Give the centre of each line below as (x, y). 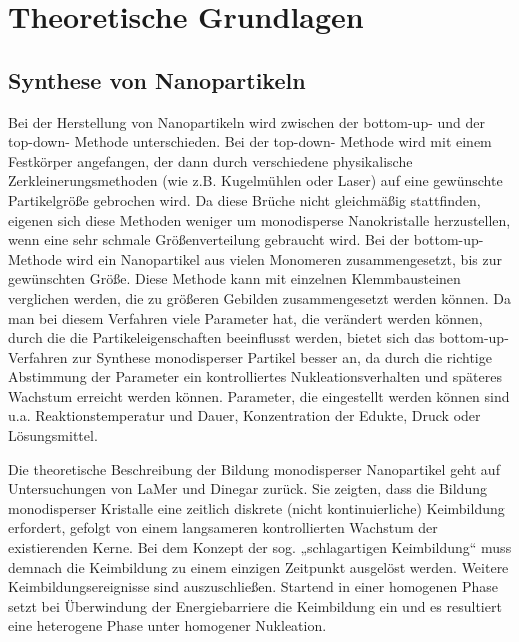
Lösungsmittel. (53, 435)
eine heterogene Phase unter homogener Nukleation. (167, 625)
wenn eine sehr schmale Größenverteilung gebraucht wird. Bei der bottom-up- (246, 239)
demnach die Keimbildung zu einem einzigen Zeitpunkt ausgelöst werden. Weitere (258, 566)
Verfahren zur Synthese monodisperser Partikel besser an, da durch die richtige (250, 356)
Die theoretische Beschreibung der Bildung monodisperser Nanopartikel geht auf (254, 468)
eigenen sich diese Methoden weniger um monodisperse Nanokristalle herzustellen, (259, 219)
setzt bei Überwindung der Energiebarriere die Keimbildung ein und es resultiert (255, 605)
